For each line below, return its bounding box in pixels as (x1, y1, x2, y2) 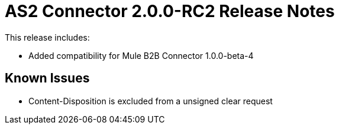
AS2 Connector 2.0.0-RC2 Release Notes (5, 1, 335, 21)
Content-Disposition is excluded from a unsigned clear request (28, 95, 273, 106)
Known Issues (5, 71, 90, 86)
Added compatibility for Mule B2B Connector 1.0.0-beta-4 (28, 50, 254, 61)
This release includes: (5, 32, 90, 42)
